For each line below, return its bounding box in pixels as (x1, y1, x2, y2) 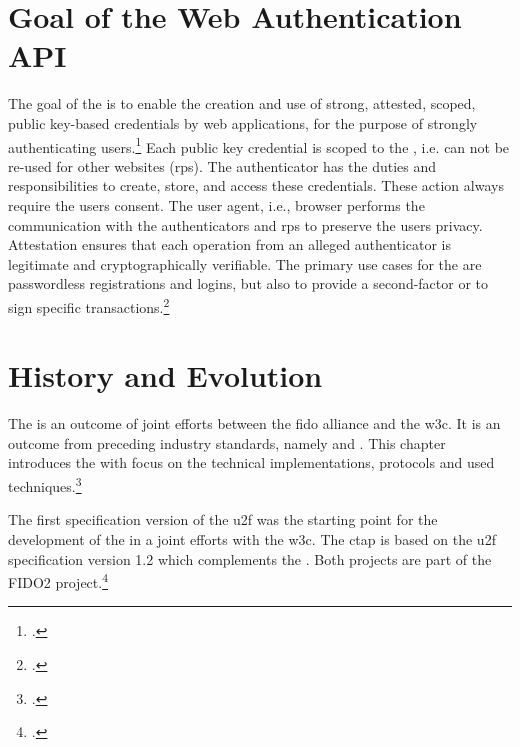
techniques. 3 (8, 473, 82, 496)
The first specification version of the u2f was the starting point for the (8, 509, 438, 530)
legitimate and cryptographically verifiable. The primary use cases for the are (8, 253, 482, 274)
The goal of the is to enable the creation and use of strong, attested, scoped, (8, 93, 476, 114)
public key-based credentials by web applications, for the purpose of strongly (8, 112, 478, 133)
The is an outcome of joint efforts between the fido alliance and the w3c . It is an (8, 413, 501, 434)
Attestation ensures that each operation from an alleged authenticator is (8, 234, 452, 255)
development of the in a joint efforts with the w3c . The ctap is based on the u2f (8, 528, 496, 549)
